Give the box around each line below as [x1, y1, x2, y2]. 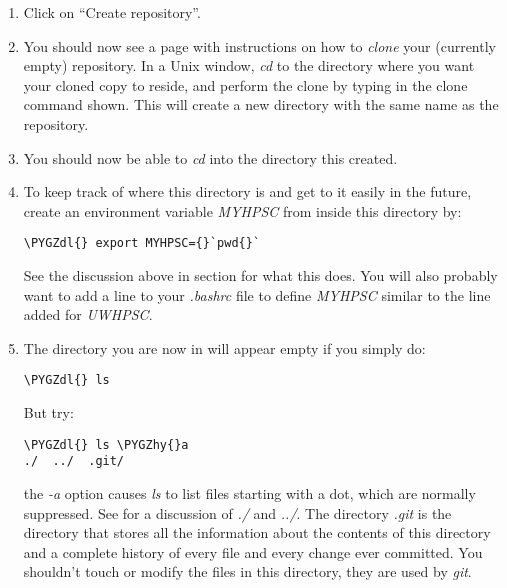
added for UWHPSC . [23, 304, 153, 325]
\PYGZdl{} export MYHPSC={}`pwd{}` [23, 236, 261, 251]
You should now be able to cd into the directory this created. [23, 147, 398, 168]
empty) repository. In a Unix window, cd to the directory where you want [23, 55, 475, 76]
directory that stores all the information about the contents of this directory [23, 522, 491, 543]
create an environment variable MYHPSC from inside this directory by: [23, 200, 462, 221]
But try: [23, 402, 74, 423]
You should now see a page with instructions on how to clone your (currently [23, 35, 496, 56]
